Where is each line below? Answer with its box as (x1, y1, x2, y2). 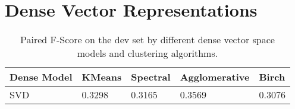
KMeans (81, 70, 122, 84)
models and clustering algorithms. (77, 46, 218, 60)
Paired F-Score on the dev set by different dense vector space (20, 33, 275, 47)
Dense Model (10, 70, 73, 84)
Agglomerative (180, 70, 250, 84)
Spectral (131, 70, 171, 84)
